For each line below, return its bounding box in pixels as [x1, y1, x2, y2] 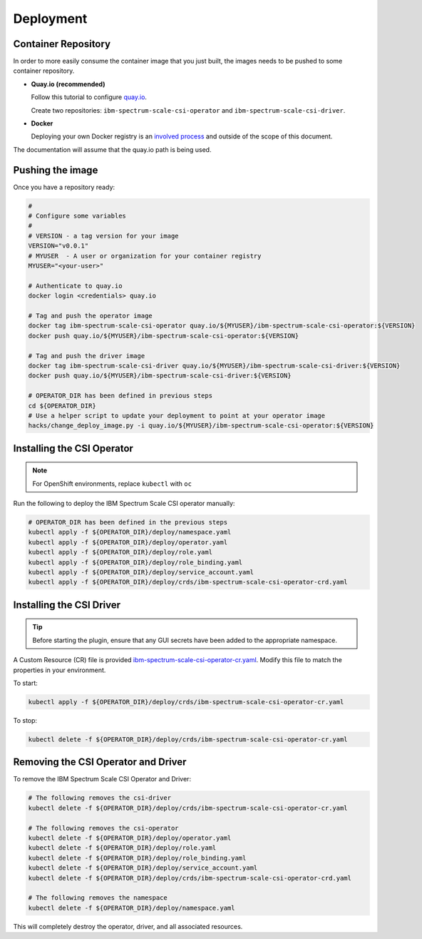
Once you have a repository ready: [13, 183, 115, 191]
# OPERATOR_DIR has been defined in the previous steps [28, 518, 228, 527]
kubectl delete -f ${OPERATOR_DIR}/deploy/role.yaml [28, 844, 217, 852]
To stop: [13, 716, 38, 724]
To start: [13, 679, 38, 687]
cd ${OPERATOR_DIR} [28, 402, 96, 410]
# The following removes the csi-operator [28, 824, 179, 832]
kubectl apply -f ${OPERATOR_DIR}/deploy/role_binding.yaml [28, 558, 243, 567]
